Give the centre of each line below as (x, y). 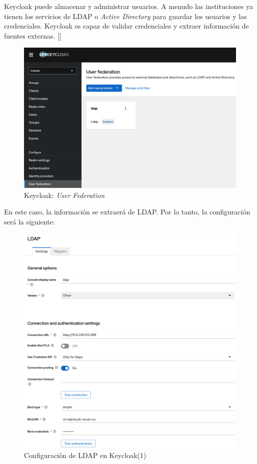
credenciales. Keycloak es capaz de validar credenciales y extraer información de (126, 26)
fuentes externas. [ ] (33, 35)
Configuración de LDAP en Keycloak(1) (85, 455)
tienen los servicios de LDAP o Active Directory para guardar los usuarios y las (125, 16)
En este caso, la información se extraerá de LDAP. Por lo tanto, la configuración (127, 212)
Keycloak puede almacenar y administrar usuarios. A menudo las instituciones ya (129, 6)
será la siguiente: (29, 222)
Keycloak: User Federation (64, 195)
